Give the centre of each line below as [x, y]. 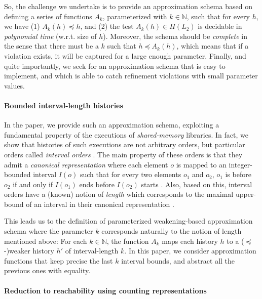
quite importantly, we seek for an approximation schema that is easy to [115, 66]
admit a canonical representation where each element [86, 164]
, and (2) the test [107, 26]
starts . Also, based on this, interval [197, 184]
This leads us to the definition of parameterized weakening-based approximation [128, 221]
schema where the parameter [49, 231]
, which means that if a [213, 46]
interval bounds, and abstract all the [178, 260]
